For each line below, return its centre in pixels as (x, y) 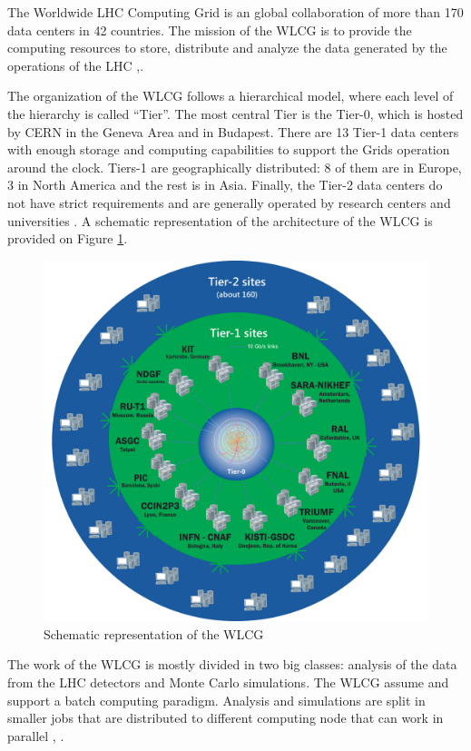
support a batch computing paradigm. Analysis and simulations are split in (216, 700)
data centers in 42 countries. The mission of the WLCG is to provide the (210, 30)
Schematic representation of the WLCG (154, 633)
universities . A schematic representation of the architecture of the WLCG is (220, 220)
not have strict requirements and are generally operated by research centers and (229, 202)
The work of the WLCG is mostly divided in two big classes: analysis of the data (232, 664)
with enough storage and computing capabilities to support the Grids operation (229, 149)
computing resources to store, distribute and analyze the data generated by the (227, 48)
